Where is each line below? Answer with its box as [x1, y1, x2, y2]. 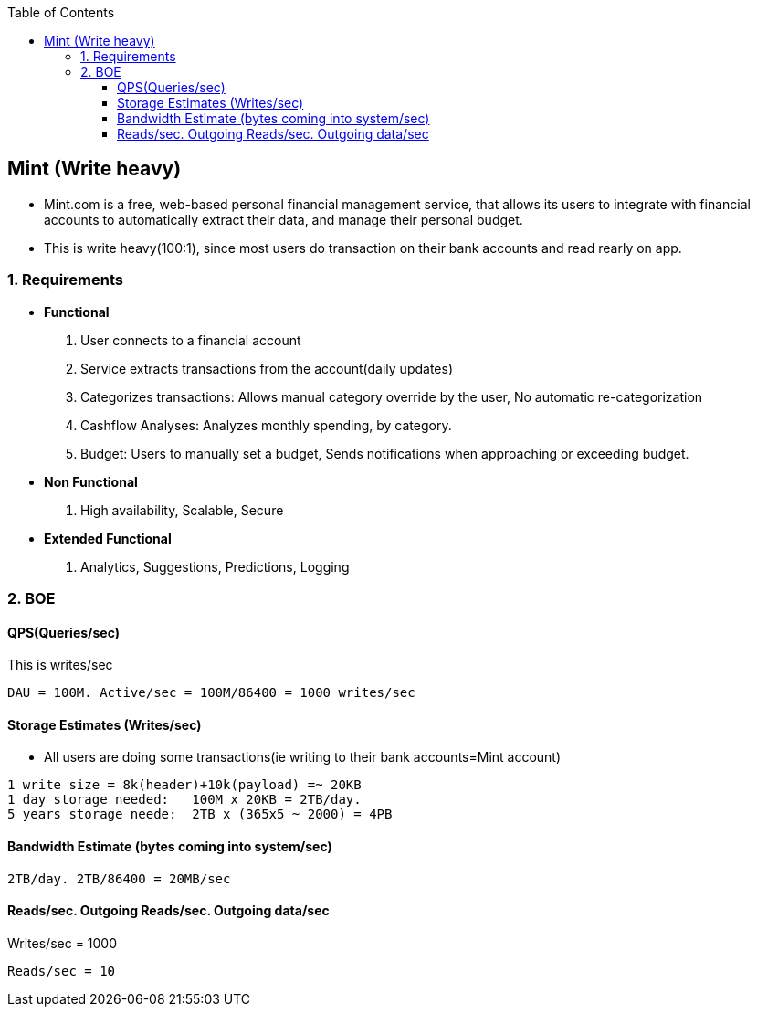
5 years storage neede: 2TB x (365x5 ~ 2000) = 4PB [7, 807, 393, 822]
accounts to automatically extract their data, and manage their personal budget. [44, 211, 523, 227]
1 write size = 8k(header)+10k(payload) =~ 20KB [7, 777, 362, 793]
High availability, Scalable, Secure [80, 502, 284, 518]
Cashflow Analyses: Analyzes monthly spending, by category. [80, 417, 452, 433]
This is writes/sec [7, 657, 113, 673]
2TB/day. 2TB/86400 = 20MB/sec [7, 871, 231, 886]
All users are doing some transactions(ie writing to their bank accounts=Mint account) [44, 749, 562, 766]
